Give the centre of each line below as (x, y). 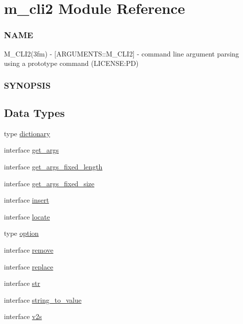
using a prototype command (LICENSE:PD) (71, 63)
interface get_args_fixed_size (49, 183)
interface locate (27, 216)
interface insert (27, 200)
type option (21, 233)
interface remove (29, 249)
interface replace (29, 266)
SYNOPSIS (27, 85)
